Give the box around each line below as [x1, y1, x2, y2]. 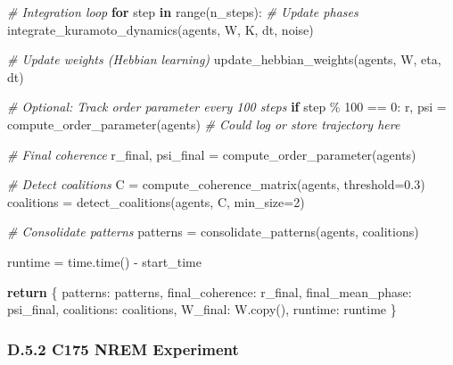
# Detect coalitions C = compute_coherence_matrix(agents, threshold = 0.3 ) [7, 175, 425, 194]
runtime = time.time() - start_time [7, 252, 202, 270]
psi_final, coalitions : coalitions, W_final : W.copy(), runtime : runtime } [7, 300, 397, 319]
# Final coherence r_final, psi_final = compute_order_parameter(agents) [7, 145, 416, 163]
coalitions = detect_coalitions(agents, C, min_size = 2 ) [7, 192, 305, 211]
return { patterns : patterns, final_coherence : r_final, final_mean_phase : [7, 282, 412, 301]
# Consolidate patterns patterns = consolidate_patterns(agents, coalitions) [7, 222, 419, 241]
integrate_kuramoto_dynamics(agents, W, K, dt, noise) [7, 20, 314, 38]
